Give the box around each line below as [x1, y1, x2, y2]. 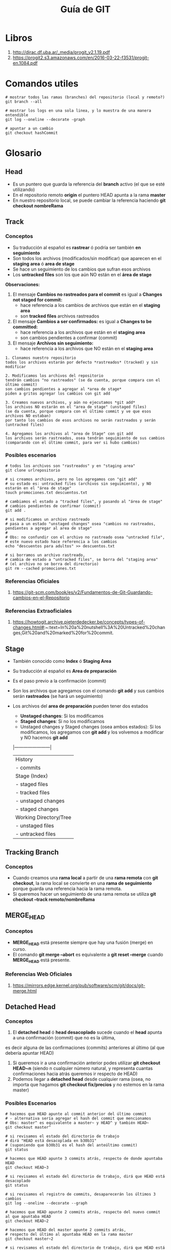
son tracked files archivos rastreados [20, 312, 99, 319]
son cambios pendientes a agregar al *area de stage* [5, 386, 122, 392]
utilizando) [12, 186, 35, 192]
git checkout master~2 [5, 1236, 53, 1241]
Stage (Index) [15, 772, 48, 779]
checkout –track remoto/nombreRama [12, 896, 95, 902]
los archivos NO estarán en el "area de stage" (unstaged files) [5, 404, 147, 409]
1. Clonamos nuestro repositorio [5, 355, 76, 360]
